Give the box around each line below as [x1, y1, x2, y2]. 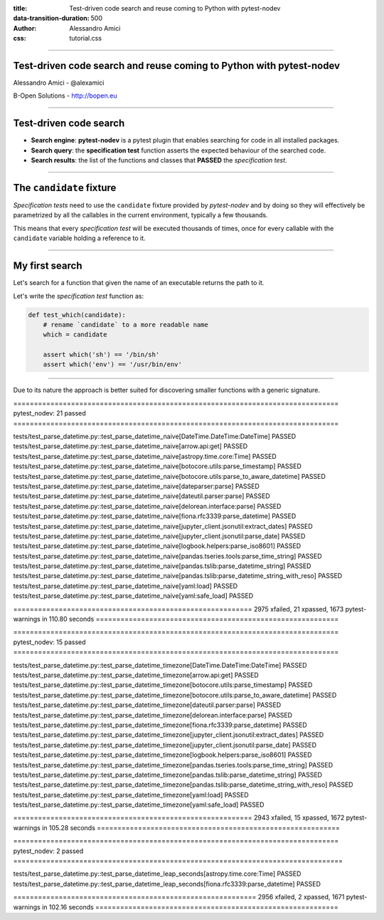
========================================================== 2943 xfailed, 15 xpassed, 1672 [13, 813, 345, 822]
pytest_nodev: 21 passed [13, 409, 87, 418]
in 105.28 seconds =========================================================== [41, 823, 341, 832]
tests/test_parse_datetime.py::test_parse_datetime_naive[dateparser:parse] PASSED [13, 482, 260, 490]
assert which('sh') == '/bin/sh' [43, 351, 160, 359]
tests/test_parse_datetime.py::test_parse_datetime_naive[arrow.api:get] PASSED [13, 442, 248, 450]
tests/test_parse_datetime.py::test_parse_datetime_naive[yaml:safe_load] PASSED [13, 591, 254, 600]
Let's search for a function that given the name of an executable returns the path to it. [13, 279, 265, 287]
